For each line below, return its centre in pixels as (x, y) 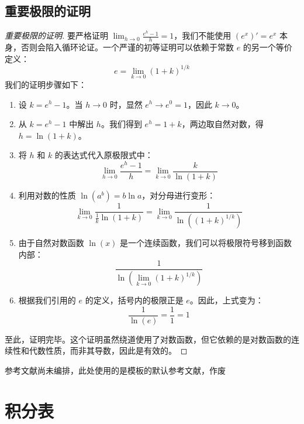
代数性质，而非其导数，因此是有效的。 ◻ (108, 351)
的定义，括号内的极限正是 (134, 300)
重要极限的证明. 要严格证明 (56, 35)
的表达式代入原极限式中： (104, 155)
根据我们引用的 (47, 300)
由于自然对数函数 (51, 242)
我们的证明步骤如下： (46, 84)
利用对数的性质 (47, 195)
